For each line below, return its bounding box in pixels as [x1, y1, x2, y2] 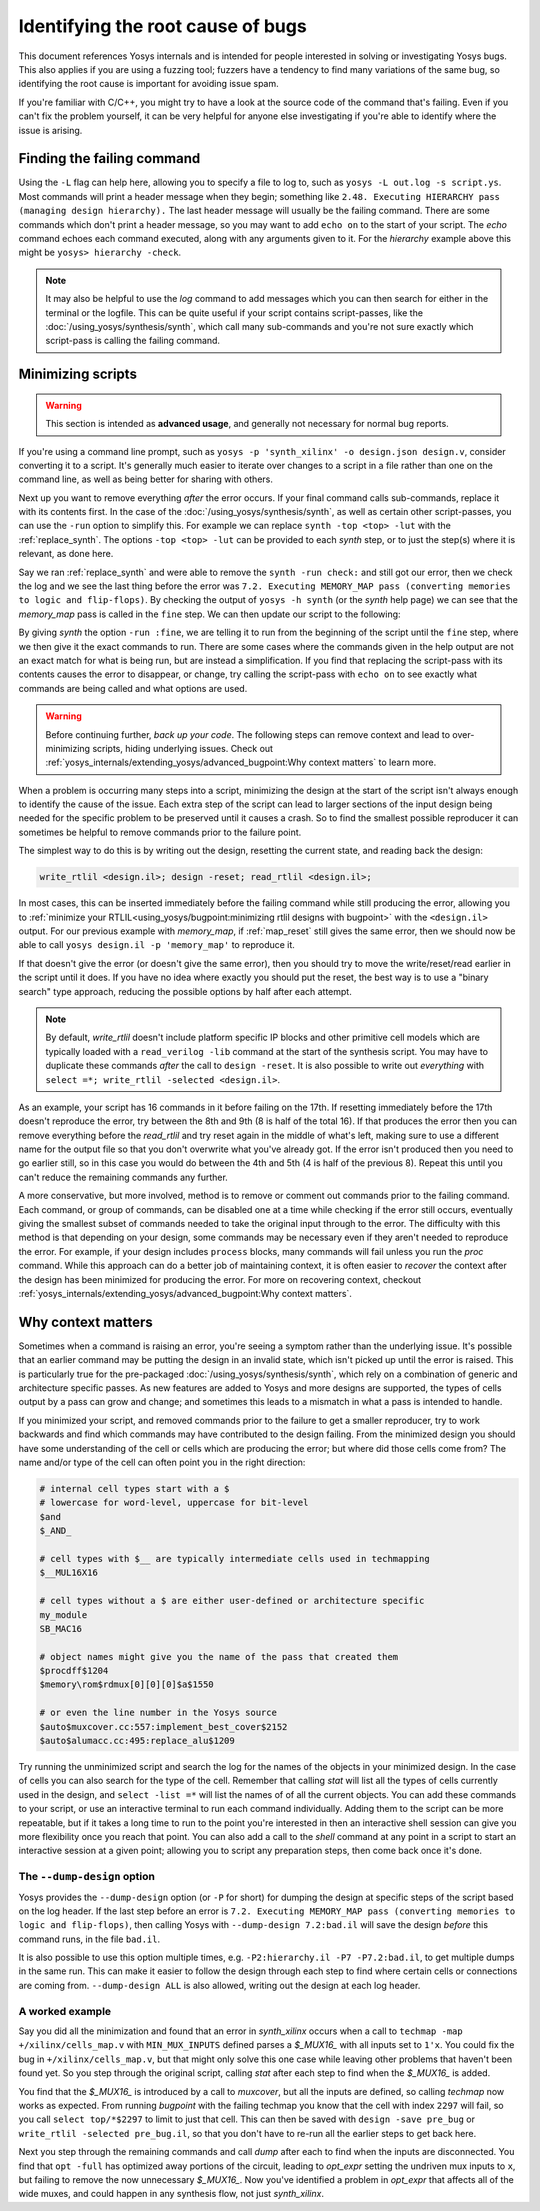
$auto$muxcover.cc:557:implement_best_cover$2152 [39, 1721, 288, 1732]
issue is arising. [18, 124, 83, 136]
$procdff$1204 [39, 1665, 109, 1677]
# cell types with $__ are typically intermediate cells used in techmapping [39, 1553, 430, 1564]
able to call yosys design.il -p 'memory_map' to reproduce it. [18, 939, 295, 951]
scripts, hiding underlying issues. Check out [91, 742, 274, 754]
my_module [39, 1609, 88, 1620]
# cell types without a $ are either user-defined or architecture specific [39, 1595, 425, 1607]
